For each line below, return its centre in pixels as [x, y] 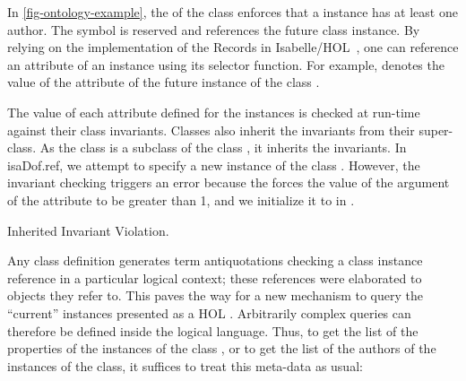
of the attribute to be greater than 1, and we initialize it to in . [181, 199]
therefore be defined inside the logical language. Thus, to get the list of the [213, 330]
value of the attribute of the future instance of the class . [164, 82]
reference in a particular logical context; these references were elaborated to [215, 277]
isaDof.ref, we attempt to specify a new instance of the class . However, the [214, 165]
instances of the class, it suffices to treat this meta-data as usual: [185, 365]
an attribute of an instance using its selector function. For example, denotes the [226, 64]
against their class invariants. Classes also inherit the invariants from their [211, 130]
